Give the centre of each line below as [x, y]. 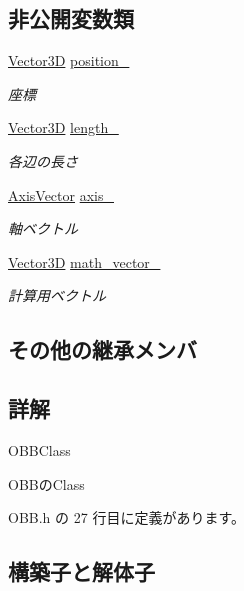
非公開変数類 [71, 18]
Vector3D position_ [69, 60]
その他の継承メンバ [102, 349]
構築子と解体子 [81, 571]
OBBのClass [46, 483]
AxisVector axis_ [61, 194]
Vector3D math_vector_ [84, 261]
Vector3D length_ [63, 127]
